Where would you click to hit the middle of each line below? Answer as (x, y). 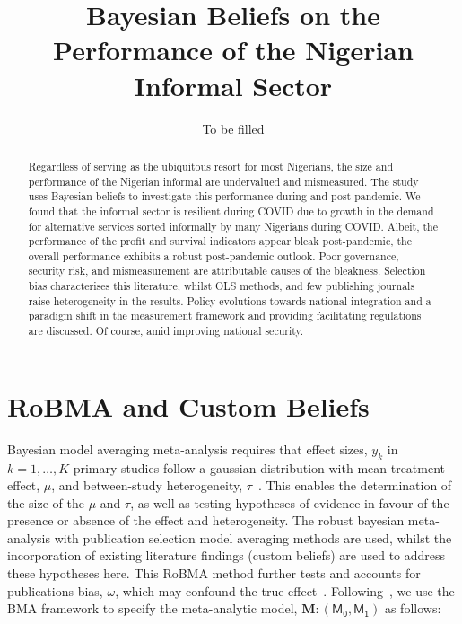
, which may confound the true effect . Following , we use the (285, 590)
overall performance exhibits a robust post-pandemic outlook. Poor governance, (214, 255)
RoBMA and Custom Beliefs (188, 405)
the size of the (46, 502)
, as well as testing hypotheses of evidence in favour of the (290, 502)
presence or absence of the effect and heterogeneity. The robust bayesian (206, 520)
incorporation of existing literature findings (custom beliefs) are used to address (227, 555)
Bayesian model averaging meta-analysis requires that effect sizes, (187, 448)
